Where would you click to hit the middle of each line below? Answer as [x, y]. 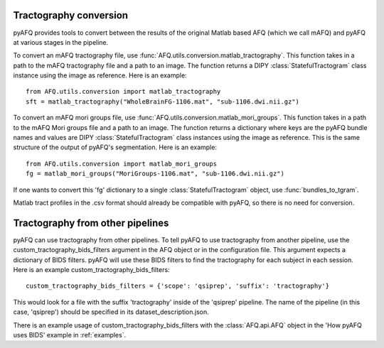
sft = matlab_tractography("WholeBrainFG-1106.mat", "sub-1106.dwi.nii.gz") [163, 102]
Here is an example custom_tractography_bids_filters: [91, 270]
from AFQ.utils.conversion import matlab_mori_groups [121, 164]
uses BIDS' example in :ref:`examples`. [70, 335]
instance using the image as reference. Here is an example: [100, 75]
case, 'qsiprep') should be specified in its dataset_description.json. [111, 312]
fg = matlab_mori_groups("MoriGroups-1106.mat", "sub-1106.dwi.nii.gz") [155, 174]
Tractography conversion [70, 15]
